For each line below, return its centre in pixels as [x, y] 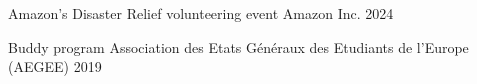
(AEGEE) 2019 [55, 66]
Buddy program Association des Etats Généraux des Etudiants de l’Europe [238, 46]
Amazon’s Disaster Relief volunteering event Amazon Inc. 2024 [201, 13]
